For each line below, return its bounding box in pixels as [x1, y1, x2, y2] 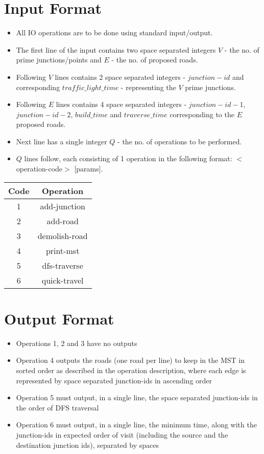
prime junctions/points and [16, 54, 102, 65]
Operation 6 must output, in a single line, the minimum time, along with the [16, 419, 257, 430]
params [76, 163, 99, 174]
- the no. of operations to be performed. [117, 136, 242, 146]
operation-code [16, 163, 63, 174]
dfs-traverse [42, 259, 83, 271]
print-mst [45, 244, 80, 256]
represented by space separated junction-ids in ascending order [16, 375, 212, 385]
